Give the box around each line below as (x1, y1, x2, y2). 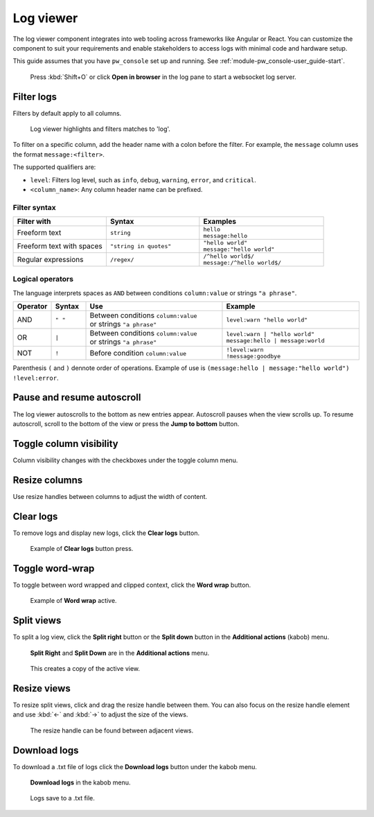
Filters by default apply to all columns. (12, 109, 122, 117)
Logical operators (12, 274, 74, 284)
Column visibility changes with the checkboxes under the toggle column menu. (12, 456, 238, 464)
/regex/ (109, 256, 134, 263)
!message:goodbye (226, 353, 281, 360)
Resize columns (12, 474, 83, 486)
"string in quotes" (109, 243, 172, 249)
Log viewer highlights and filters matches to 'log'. (30, 125, 171, 133)
